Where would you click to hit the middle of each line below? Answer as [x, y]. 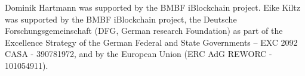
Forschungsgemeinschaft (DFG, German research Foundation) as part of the [144, 31]
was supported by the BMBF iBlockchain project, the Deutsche [121, 19]
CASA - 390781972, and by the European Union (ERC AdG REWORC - [138, 54]
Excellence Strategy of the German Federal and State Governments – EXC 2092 [151, 42]
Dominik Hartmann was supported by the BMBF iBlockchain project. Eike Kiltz [152, 7]
